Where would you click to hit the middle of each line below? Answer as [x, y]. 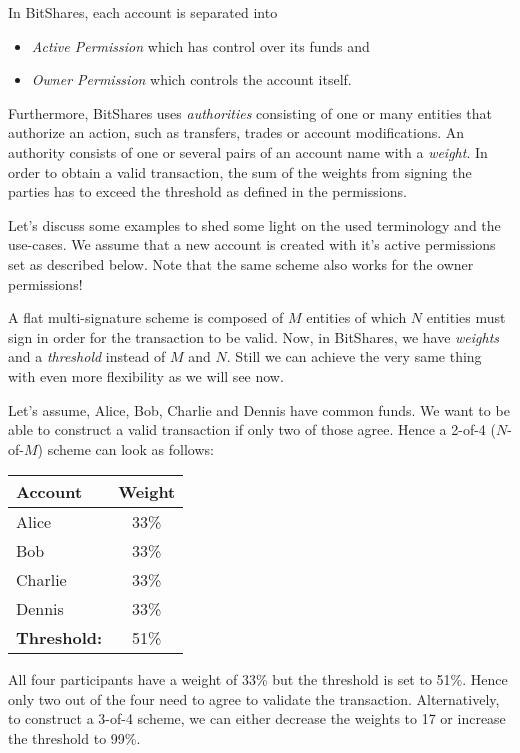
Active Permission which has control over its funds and [200, 45]
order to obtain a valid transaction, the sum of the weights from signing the [240, 171]
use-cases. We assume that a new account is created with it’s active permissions [252, 244]
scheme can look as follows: [130, 448]
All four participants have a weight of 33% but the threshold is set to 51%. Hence [258, 679]
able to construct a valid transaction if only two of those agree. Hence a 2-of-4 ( [252, 429]
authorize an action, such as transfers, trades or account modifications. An [236, 132]
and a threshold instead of [87, 356]
